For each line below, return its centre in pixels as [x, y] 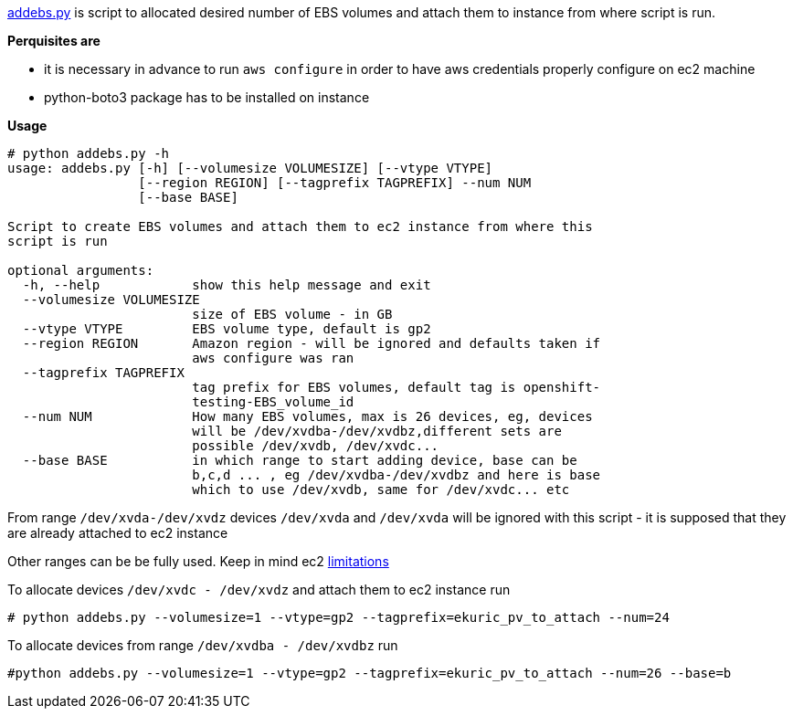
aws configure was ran [273, 358]
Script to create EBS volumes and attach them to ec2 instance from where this [300, 226]
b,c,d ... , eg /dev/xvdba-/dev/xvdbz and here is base [396, 475]
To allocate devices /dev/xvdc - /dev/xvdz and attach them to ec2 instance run [259, 590]
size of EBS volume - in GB [292, 314]
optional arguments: [81, 270]
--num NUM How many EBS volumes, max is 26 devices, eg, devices [307, 416]
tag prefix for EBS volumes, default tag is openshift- [396, 387]
